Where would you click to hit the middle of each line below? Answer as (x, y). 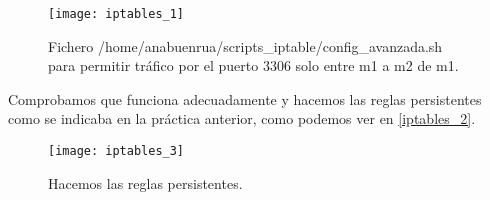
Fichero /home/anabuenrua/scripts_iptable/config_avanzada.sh (245, 45)
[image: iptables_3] (116, 151)
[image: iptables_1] (116, 14)
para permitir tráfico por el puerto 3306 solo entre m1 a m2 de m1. (253, 65)
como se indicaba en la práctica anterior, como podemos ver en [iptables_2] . (242, 118)
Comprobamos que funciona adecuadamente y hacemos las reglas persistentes (245, 98)
